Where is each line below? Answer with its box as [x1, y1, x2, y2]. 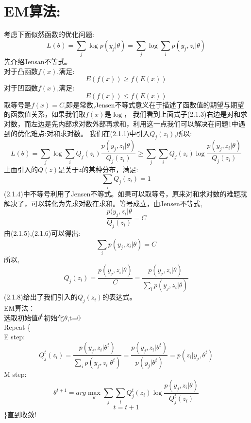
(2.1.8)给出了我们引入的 [4, 292, 78, 302]
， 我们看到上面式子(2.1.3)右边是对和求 [124, 109, 248, 119]
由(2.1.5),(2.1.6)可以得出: [4, 228, 81, 238]
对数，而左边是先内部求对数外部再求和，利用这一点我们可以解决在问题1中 [4, 119, 238, 129]
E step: [4, 331, 25, 341]
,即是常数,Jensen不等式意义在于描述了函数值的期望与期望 [64, 99, 244, 109]
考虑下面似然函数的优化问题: [4, 29, 94, 39]
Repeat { [4, 322, 31, 332]
